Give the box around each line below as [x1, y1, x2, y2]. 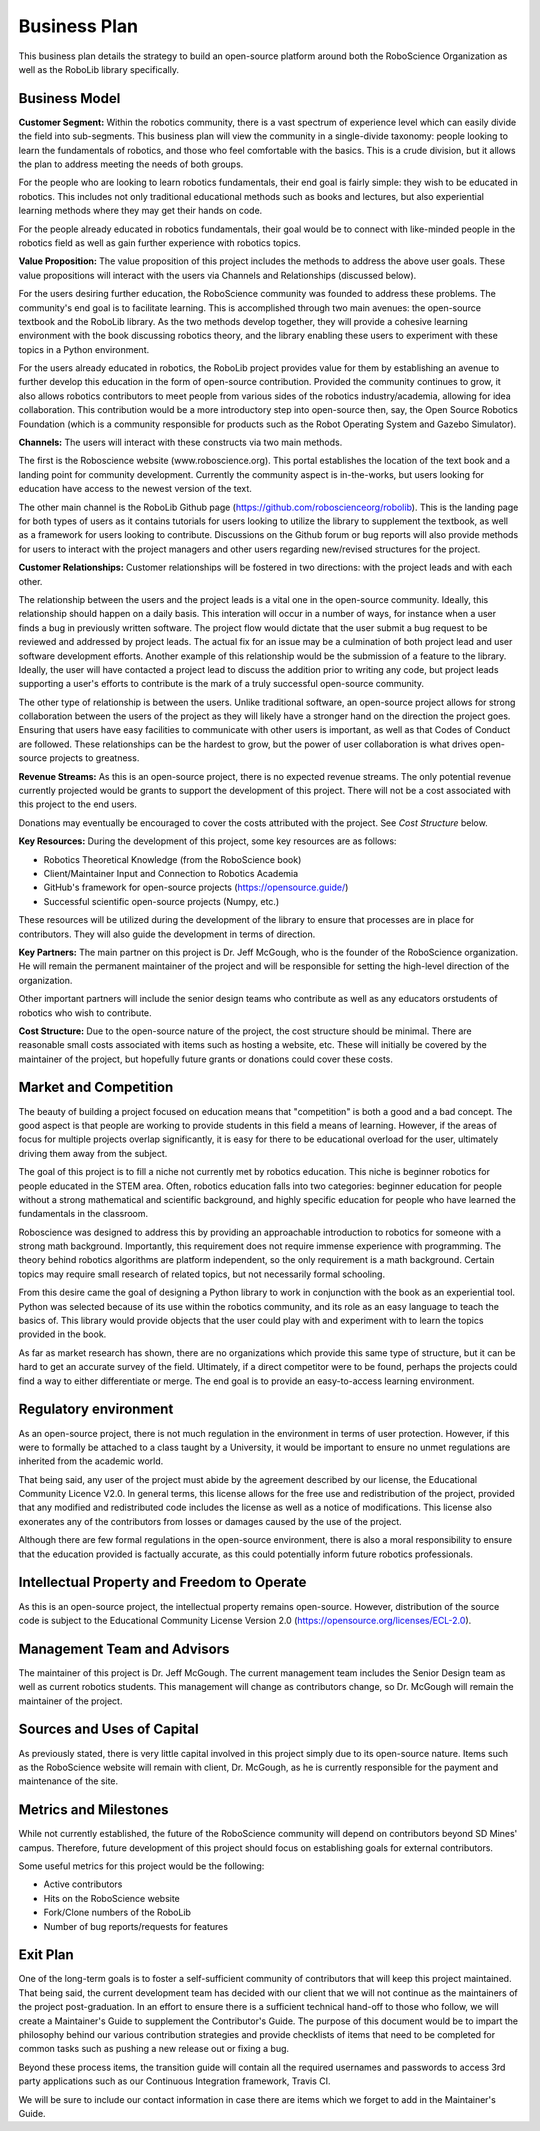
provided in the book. [18, 1328, 107, 1340]
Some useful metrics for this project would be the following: [18, 1860, 265, 1872]
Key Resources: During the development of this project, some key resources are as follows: [18, 835, 397, 847]
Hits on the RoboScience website [43, 1892, 180, 1904]
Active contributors [43, 1878, 123, 1890]
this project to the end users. [18, 798, 137, 810]
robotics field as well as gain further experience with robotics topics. [18, 236, 302, 249]
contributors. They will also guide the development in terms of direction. [18, 928, 316, 940]
